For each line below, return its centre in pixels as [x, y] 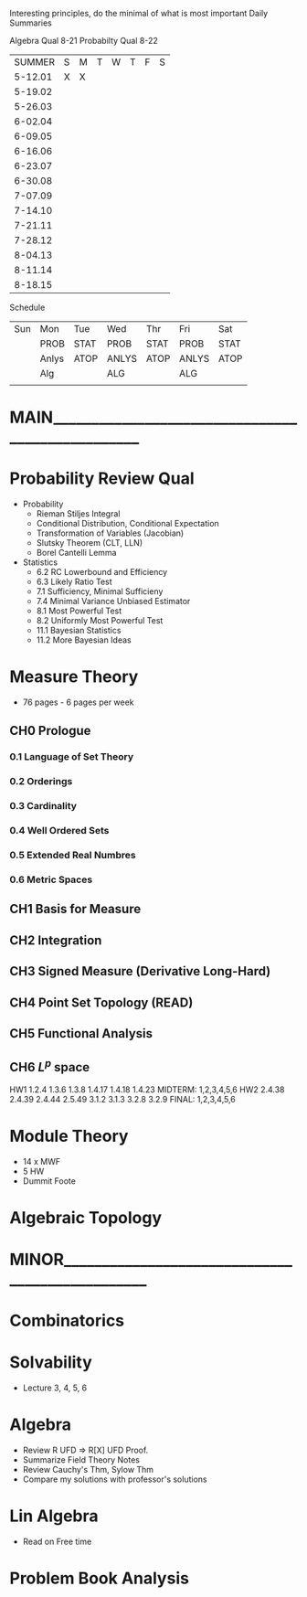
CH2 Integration [56, 940]
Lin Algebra [54, 1516]
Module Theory [69, 1136]
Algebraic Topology [86, 1217]
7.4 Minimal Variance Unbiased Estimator [113, 602]
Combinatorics [67, 1321]
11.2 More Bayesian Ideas [84, 640]
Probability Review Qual [102, 479]
